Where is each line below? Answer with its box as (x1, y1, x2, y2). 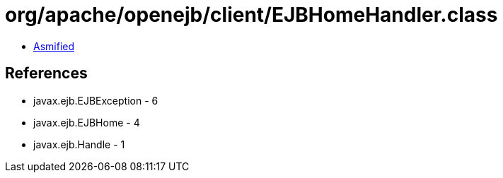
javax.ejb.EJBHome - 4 (33, 116, 140, 129)
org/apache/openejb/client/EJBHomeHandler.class (5, 3, 498, 27)
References (5, 64, 88, 83)
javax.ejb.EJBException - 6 (33, 94, 158, 107)
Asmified (33, 40, 75, 52)
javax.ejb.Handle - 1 (33, 138, 125, 150)
